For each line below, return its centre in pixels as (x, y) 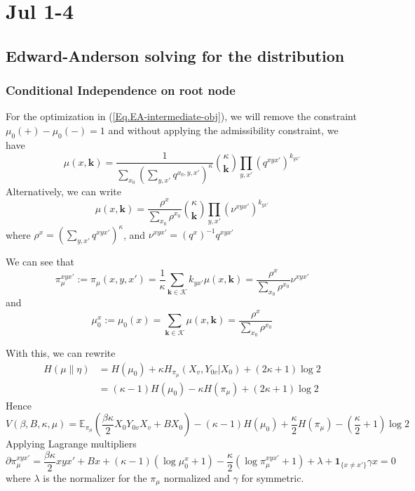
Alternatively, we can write (63, 191)
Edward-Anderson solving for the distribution (175, 55)
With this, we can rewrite (61, 353)
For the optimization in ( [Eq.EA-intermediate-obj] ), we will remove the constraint (181, 116)
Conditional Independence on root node (121, 90)
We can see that (40, 262)
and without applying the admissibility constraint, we (223, 130)
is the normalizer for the (95, 477)
